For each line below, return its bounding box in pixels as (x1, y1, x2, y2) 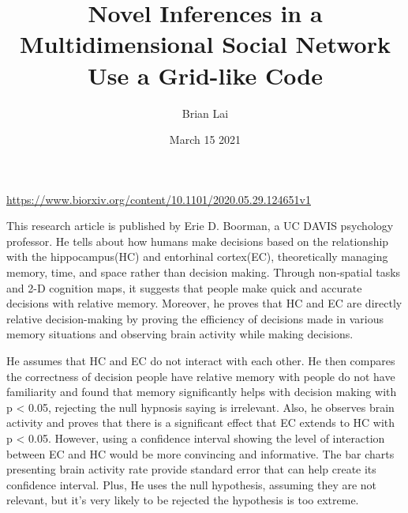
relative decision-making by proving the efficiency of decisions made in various (6, 310, 384, 326)
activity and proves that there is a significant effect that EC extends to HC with (6, 414, 395, 431)
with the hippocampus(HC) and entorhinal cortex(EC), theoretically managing (6, 248, 388, 265)
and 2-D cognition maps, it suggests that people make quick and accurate (6, 279, 362, 296)
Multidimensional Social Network (20, 28, 391, 60)
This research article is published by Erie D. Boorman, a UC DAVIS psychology (6, 217, 394, 234)
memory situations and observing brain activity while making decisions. (6, 326, 354, 342)
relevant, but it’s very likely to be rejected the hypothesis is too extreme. (6, 492, 359, 508)
